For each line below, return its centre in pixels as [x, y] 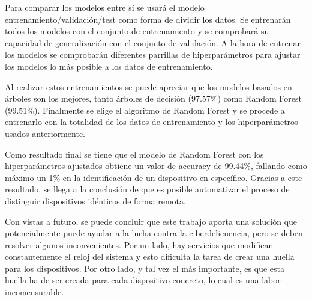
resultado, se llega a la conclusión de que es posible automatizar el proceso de [147, 189]
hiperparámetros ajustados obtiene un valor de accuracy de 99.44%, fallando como [156, 166]
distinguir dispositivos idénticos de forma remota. [95, 201]
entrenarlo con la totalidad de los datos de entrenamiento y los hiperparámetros [151, 122]
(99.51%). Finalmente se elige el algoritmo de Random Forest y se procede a [145, 110]
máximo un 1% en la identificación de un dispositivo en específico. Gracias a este [154, 177]
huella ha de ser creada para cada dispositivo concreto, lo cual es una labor [143, 280]
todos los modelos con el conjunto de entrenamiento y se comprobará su [137, 31]
